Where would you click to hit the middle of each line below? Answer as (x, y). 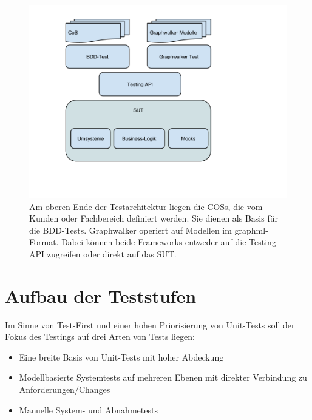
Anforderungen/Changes (65, 389)
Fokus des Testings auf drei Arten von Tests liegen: (100, 337)
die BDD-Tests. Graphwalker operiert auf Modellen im (131, 230)
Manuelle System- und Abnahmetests (88, 409)
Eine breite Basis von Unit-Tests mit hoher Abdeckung (121, 357)
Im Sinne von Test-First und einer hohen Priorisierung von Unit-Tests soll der (150, 324)
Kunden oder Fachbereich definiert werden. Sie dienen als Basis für (154, 218)
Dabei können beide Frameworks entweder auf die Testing (169, 242)
